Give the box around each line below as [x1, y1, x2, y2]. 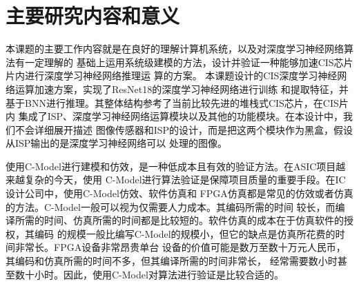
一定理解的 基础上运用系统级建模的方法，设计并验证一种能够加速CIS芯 [24, 54, 344, 69]
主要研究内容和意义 [6, 1, 180, 30]
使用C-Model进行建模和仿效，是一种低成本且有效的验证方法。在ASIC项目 [6, 159, 336, 173]
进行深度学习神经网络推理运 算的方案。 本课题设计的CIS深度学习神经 [24, 68, 338, 83]
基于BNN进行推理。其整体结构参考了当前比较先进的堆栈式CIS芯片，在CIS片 [6, 95, 349, 110]
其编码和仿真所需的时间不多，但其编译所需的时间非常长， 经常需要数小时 [6, 254, 338, 268]
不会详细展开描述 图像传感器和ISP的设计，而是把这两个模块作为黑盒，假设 [14, 122, 353, 136]
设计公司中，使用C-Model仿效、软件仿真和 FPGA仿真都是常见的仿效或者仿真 [6, 186, 353, 201]
